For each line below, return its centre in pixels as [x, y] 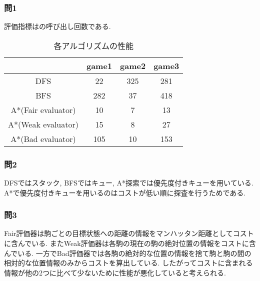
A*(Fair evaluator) [43, 109]
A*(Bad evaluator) [43, 138]
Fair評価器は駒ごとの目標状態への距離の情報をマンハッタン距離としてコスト [129, 233]
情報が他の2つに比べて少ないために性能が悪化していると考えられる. [115, 272]
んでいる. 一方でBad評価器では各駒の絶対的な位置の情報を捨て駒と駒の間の [128, 253]
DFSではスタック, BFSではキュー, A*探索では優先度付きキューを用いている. [129, 183]
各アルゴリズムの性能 [93, 45]
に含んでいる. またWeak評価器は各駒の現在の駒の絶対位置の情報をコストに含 [130, 243]
